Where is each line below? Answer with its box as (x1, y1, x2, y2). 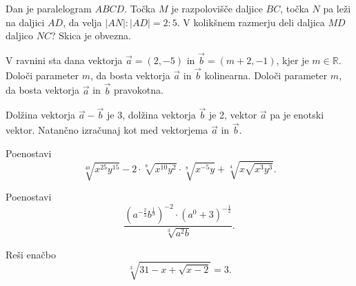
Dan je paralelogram (6, 1, 92, 15)
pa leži (323, 1, 351, 15)
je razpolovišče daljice (171, 1, 263, 15)
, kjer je (276, 53, 309, 67)
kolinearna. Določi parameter (204, 68, 328, 82)
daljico (6, 28, 34, 43)
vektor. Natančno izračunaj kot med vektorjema (6, 123, 208, 137)
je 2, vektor (208, 108, 257, 122)
